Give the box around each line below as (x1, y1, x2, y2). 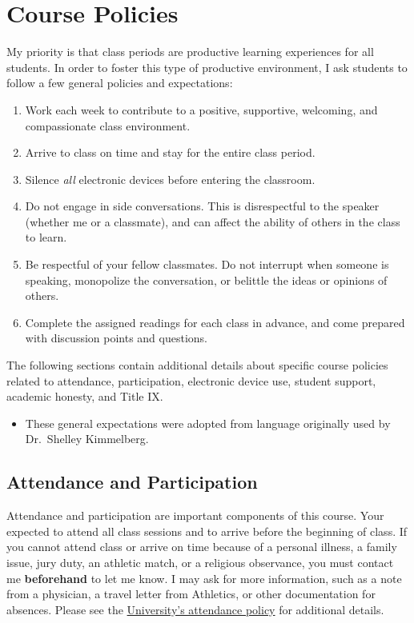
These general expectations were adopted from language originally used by (25, 414, 391, 431)
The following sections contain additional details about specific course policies (6, 357, 388, 373)
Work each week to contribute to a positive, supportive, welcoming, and (25, 101, 378, 118)
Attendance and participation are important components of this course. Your (6, 507, 384, 524)
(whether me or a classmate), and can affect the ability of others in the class (25, 213, 400, 230)
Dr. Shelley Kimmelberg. (25, 430, 149, 447)
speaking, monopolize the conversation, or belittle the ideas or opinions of (25, 271, 388, 288)
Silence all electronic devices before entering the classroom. (25, 170, 316, 187)
